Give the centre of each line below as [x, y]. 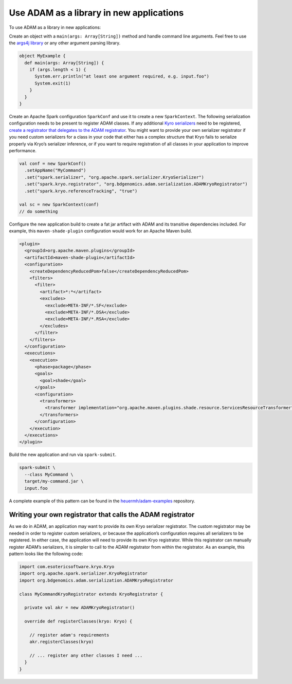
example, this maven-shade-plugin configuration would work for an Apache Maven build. [100, 231]
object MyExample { [42, 56]
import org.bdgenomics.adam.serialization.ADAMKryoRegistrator [96, 580]
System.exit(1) [53, 83]
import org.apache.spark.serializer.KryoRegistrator [83, 573]
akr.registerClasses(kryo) [62, 642]
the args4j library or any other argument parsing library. [65, 43]
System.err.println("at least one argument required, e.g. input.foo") [122, 76]
